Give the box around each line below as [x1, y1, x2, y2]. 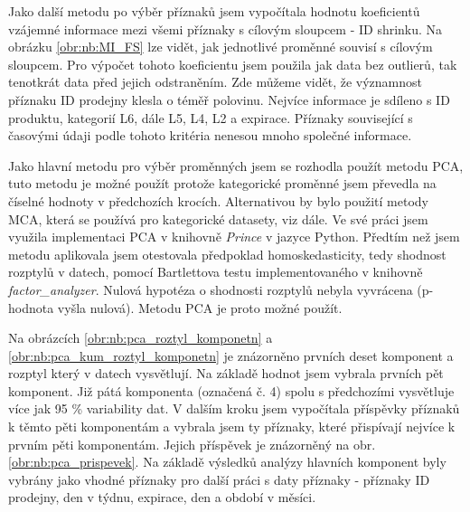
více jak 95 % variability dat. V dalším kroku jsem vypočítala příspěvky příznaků [8, 399, 460, 418]
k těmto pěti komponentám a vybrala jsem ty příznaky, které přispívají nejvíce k [8, 417, 456, 436]
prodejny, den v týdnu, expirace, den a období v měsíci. [8, 488, 316, 507]
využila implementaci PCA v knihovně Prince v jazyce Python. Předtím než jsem [8, 227, 460, 246]
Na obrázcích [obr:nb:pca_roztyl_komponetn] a [8, 328, 273, 347]
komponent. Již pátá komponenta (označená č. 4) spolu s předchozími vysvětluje [8, 381, 455, 400]
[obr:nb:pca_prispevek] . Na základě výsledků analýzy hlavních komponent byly [8, 452, 446, 471]
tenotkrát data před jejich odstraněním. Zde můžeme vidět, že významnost [8, 72, 422, 91]
